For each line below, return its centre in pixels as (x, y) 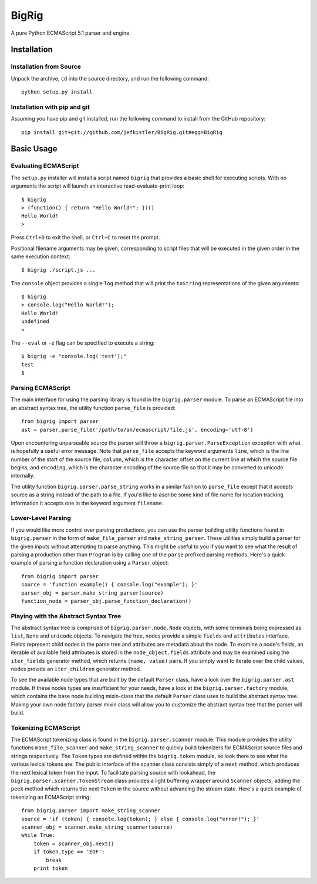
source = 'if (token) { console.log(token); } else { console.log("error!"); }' (141, 819)
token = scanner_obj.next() (74, 843)
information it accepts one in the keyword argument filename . (87, 503)
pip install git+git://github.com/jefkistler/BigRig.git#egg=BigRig (122, 132)
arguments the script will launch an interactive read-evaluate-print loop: (98, 186)
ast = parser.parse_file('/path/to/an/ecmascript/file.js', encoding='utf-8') (137, 430)
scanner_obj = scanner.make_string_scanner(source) (97, 827)
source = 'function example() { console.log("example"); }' (109, 585)
